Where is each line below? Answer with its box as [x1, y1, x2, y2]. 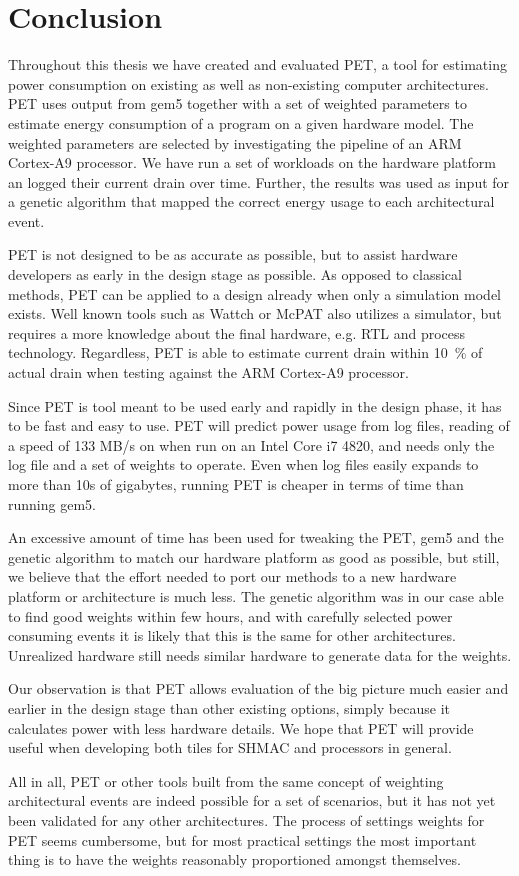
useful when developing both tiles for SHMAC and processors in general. [8, 737, 452, 758]
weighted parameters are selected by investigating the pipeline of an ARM [8, 132, 462, 153]
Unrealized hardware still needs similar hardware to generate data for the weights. [8, 644, 512, 665]
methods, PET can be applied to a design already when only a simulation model [8, 283, 502, 304]
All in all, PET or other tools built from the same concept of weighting [8, 770, 444, 791]
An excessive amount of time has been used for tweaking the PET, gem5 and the [8, 527, 504, 548]
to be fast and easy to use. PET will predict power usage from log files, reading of [8, 415, 510, 436]
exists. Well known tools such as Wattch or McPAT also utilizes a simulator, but [8, 303, 502, 324]
